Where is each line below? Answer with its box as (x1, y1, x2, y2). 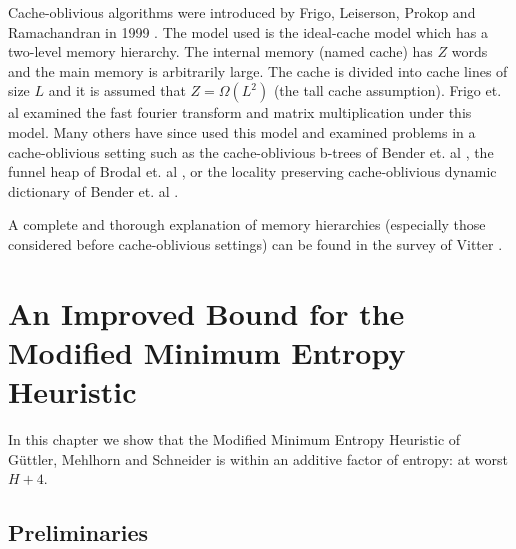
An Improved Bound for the (8, 292, 405, 333)
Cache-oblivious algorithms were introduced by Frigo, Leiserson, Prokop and (8, 2, 476, 22)
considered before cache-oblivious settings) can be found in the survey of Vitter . (8, 233, 503, 254)
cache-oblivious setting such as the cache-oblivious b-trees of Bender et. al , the (8, 141, 494, 162)
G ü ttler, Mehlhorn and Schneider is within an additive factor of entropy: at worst (8, 448, 508, 469)
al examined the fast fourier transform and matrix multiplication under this (8, 102, 472, 123)
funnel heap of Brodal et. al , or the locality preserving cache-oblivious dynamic (8, 161, 497, 182)
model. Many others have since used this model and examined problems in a (8, 121, 476, 142)
